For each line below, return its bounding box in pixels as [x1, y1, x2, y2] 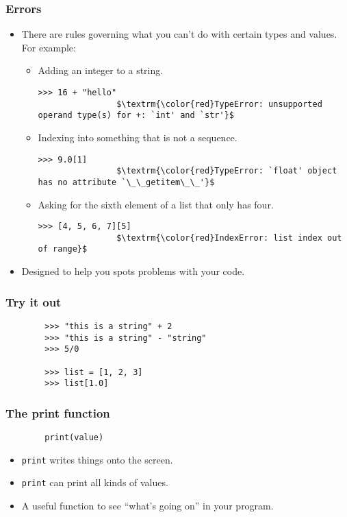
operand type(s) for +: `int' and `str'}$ [38, 110, 234, 121]
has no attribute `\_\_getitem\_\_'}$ [38, 177, 215, 187]
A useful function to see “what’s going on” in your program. [21, 498, 274, 513]
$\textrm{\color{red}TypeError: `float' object [116, 166, 337, 176]
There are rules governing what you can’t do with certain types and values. [21, 27, 337, 41]
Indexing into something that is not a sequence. [38, 130, 237, 144]
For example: [21, 40, 76, 54]
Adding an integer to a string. [38, 63, 164, 77]
